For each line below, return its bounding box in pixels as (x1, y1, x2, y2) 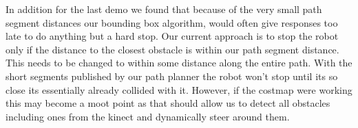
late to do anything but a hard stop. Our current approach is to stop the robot (6, 29, 339, 43)
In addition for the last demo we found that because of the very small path (6, 2, 322, 16)
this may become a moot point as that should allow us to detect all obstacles (6, 96, 330, 110)
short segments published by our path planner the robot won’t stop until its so (6, 68, 338, 83)
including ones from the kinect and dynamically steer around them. (6, 109, 290, 123)
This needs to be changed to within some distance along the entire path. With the (6, 55, 352, 70)
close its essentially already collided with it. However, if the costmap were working (6, 82, 352, 97)
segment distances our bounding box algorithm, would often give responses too (6, 15, 338, 29)
